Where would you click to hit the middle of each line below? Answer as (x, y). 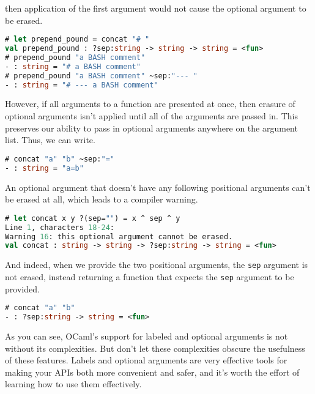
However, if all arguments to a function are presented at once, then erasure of (150, 104)
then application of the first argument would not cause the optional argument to (156, 8)
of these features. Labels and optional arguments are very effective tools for (146, 360)
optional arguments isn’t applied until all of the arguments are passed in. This (151, 116)
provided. (22, 288)
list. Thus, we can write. (50, 140)
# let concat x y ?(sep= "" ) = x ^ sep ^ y (93, 218)
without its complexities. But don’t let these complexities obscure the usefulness (155, 348)
